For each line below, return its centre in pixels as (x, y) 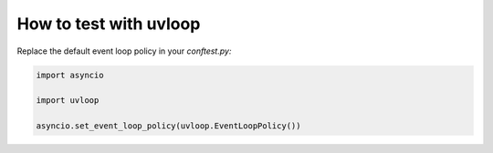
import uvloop (68, 101)
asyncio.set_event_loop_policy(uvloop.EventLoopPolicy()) (168, 126)
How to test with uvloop (109, 24)
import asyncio (70, 75)
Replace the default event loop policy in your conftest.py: (124, 51)
